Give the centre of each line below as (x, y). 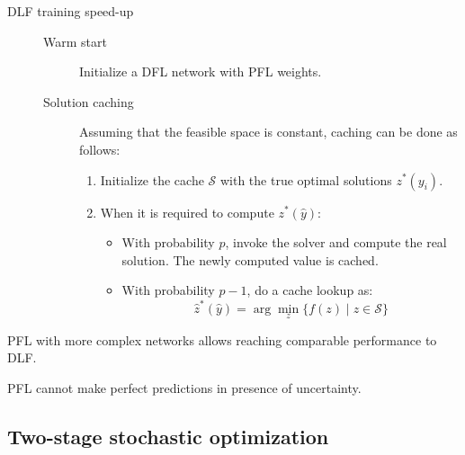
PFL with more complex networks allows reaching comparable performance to (222, 339)
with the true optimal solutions (306, 179)
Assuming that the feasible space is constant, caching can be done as (268, 132)
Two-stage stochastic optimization (168, 437)
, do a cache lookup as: (310, 290)
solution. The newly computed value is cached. (250, 259)
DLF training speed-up (71, 11)
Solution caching (89, 101)
